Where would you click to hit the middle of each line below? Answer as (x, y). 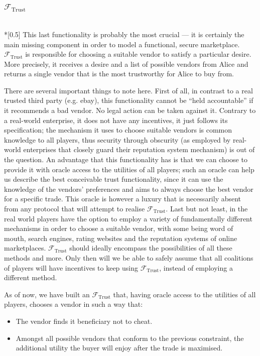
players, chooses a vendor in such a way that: (74, 304)
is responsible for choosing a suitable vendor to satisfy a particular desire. (138, 54)
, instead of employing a (196, 267)
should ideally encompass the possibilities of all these (151, 248)
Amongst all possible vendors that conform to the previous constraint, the (130, 338)
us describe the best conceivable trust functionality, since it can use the (114, 179)
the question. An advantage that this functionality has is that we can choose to (126, 159)
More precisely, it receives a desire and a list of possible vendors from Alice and (126, 64)
